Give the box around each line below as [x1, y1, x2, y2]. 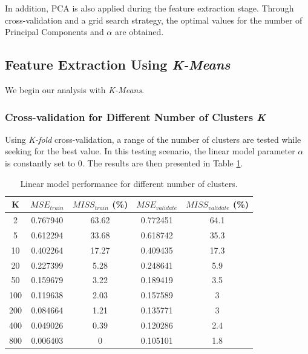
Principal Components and [5, 25, 104, 38]
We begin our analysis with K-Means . [5, 83, 145, 96]
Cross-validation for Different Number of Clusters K [5, 109, 266, 124]
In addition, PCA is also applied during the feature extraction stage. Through [5, 2, 294, 14]
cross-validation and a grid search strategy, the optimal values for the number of [5, 13, 303, 26]
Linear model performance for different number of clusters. [20, 177, 238, 189]
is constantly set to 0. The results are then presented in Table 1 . [5, 156, 243, 169]
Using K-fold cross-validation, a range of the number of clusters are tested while [5, 133, 301, 145]
